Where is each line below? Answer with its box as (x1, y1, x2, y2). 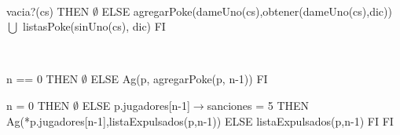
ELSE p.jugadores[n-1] (82, 97, 190, 113)
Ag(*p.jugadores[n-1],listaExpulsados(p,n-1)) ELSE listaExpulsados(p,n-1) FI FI (6, 112, 394, 129)
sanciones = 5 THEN (207, 97, 310, 113)
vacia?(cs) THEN (6, 2, 90, 19)
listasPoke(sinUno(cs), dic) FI (22, 18, 166, 35)
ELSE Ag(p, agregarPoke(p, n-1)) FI (90, 71, 268, 87)
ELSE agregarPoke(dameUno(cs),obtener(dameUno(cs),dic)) (101, 2, 392, 19)
